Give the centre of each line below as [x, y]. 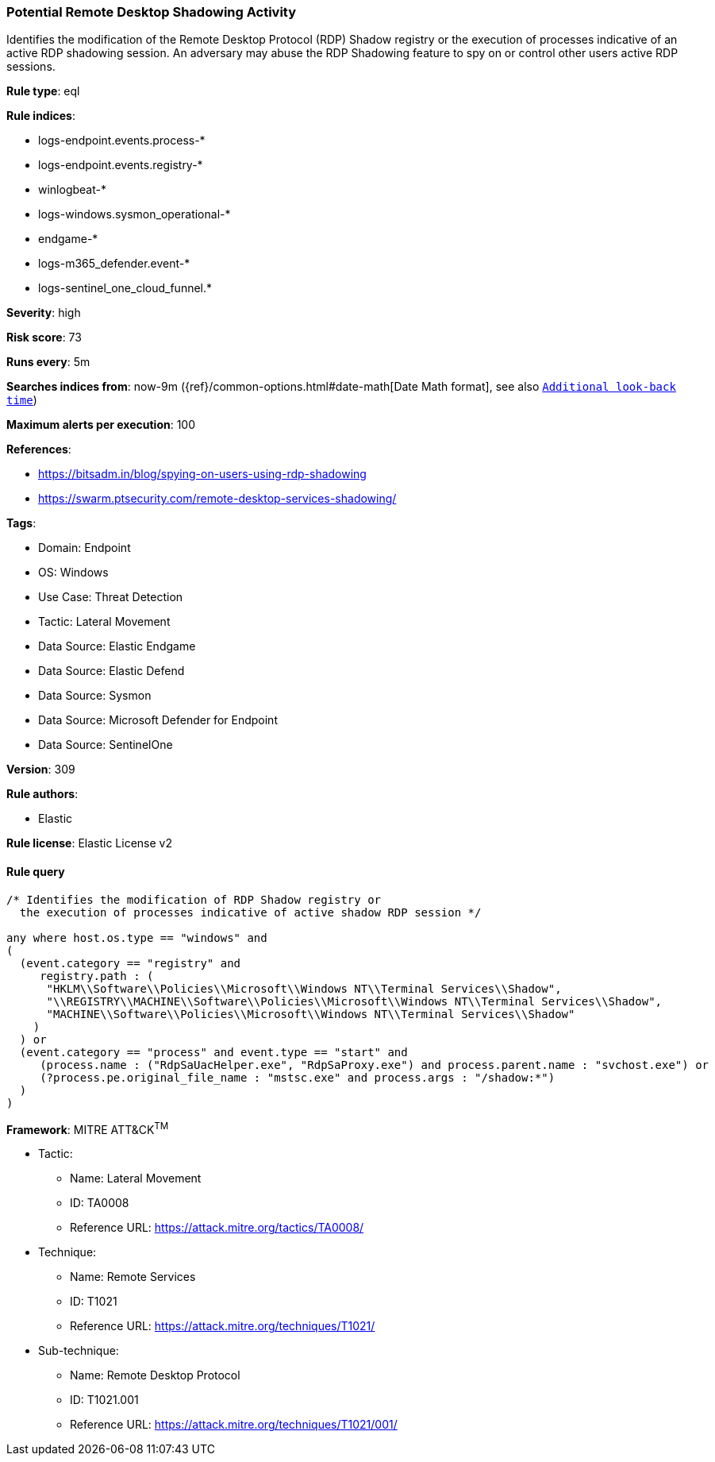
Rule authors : [42, 794]
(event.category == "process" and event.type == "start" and [213, 1052]
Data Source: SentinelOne [106, 745]
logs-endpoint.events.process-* [122, 141]
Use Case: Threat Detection [111, 597]
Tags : [21, 523]
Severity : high [44, 313]
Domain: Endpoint [85, 548]
